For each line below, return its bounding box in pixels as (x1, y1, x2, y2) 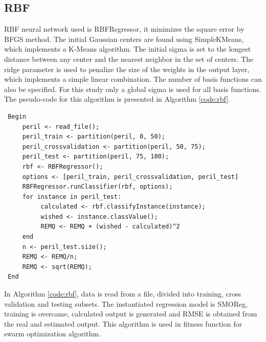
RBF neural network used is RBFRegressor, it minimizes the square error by (4, 24, 245, 34)
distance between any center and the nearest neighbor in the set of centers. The (4, 53, 254, 64)
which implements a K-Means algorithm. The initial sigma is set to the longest (4, 43, 251, 54)
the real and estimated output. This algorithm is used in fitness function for (4, 318, 242, 329)
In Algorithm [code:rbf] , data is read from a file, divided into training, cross (4, 288, 241, 299)
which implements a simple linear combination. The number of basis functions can (4, 74, 262, 84)
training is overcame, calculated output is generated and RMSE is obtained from (4, 308, 257, 319)
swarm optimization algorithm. (4, 328, 101, 339)
